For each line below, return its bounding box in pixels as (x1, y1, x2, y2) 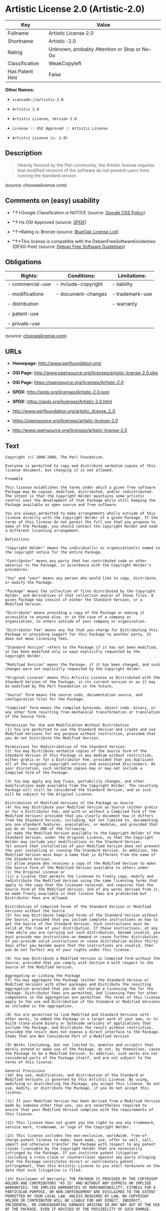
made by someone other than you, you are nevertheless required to (5, 1103, 147, 1108)
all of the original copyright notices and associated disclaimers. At (5, 762, 156, 767)
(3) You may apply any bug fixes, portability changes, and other (5, 779, 145, 784)
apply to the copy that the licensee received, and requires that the (5, 883, 154, 888)
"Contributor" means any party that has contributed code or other (5, 559, 147, 564)
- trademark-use (112, 290, 152, 297)
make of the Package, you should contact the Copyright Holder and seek (5, 524, 158, 529)
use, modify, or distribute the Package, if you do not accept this (5, 1086, 149, 1090)
